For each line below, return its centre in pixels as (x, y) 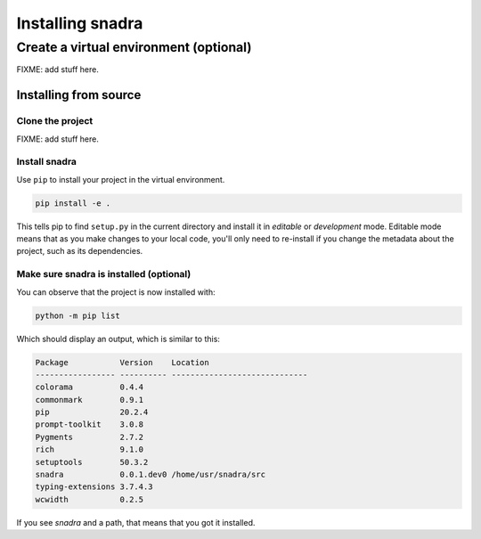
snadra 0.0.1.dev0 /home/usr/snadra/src (151, 475)
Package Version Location (122, 362)
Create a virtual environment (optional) (135, 47)
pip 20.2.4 (92, 412)
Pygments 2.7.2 (90, 437)
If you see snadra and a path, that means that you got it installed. (136, 522)
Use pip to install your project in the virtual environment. (121, 179)
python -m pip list (77, 315)
